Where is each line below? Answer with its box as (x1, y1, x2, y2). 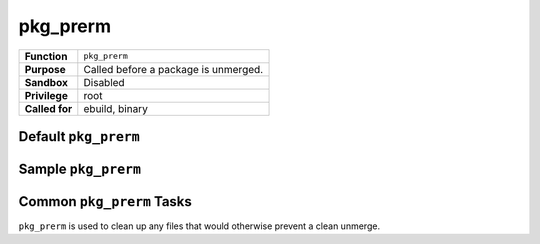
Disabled (83, 75, 125, 89)
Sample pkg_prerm (18, 160, 142, 177)
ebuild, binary (83, 101, 149, 115)
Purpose (24, 62, 67, 76)
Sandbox (24, 75, 69, 89)
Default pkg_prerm (18, 128, 140, 145)
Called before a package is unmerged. (83, 62, 264, 76)
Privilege (24, 88, 69, 102)
